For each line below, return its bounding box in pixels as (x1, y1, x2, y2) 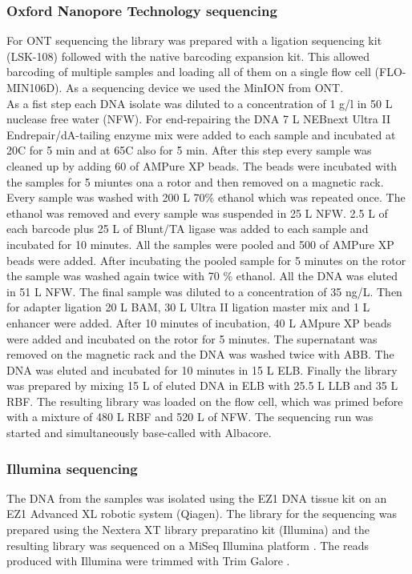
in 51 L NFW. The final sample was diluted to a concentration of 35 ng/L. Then (6, 283, 402, 299)
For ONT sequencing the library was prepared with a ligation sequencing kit (6, 32, 382, 49)
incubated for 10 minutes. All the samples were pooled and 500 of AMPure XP (6, 235, 394, 252)
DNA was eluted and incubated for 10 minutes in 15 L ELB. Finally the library (6, 361, 398, 378)
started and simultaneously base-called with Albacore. (6, 424, 272, 441)
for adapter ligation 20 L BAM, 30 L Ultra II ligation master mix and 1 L (6, 299, 370, 315)
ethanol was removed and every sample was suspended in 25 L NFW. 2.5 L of (6, 204, 388, 221)
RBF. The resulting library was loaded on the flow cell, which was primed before (6, 392, 403, 409)
